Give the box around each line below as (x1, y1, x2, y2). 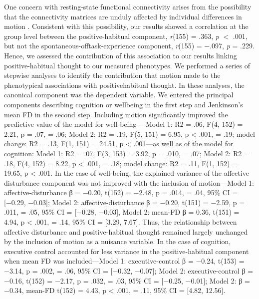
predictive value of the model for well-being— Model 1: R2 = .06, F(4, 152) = (4, 119, 243, 129)
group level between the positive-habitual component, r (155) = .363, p (4, 30, 219, 41)
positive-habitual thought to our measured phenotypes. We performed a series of (4, 60, 250, 70)
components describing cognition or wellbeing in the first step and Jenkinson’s (4, 99, 243, 109)
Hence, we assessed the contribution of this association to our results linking (4, 50, 237, 60)
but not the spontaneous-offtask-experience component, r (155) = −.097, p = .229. (4, 40, 255, 51)
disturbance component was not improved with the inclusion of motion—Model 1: (4, 177, 254, 188)
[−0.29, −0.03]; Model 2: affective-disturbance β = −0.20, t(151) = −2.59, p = (4, 197, 245, 207)
